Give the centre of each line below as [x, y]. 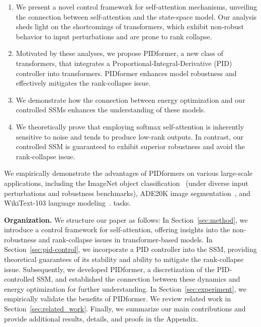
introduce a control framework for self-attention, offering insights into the [117, 230]
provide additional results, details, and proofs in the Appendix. [101, 318]
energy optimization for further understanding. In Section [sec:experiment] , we [125, 288]
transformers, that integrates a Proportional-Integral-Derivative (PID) [124, 63]
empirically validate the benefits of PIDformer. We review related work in [118, 299]
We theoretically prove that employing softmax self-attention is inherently [130, 126]
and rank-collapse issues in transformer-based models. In [125, 239]
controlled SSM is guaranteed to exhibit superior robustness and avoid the [130, 146]
